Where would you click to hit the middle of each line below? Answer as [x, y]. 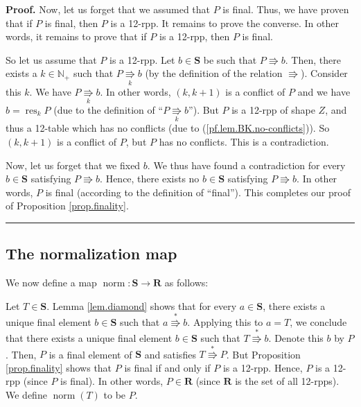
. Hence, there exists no [150, 179]
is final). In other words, [112, 381]
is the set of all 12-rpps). [287, 381]
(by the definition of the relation [214, 73]
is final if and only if [167, 367]
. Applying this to [225, 321]
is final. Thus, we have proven [286, 9]
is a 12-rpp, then [194, 36]
